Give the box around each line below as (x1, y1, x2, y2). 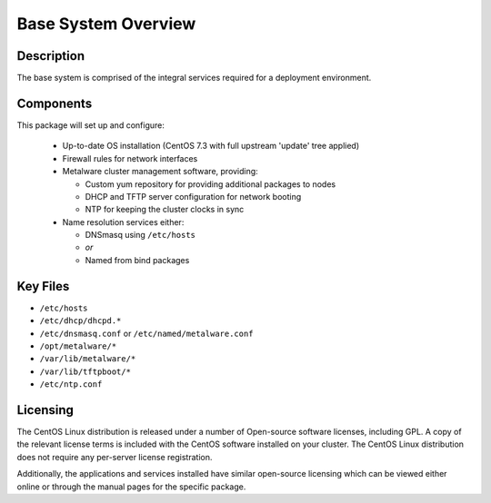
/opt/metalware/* (39, 340, 117, 351)
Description (16, 48, 85, 64)
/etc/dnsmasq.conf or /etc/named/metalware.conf (39, 328, 254, 339)
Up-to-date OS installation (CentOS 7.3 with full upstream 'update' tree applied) (62, 141, 360, 152)
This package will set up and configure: (16, 119, 165, 131)
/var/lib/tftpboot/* (39, 366, 132, 377)
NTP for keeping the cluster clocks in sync (85, 204, 245, 215)
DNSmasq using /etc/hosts (85, 230, 195, 241)
